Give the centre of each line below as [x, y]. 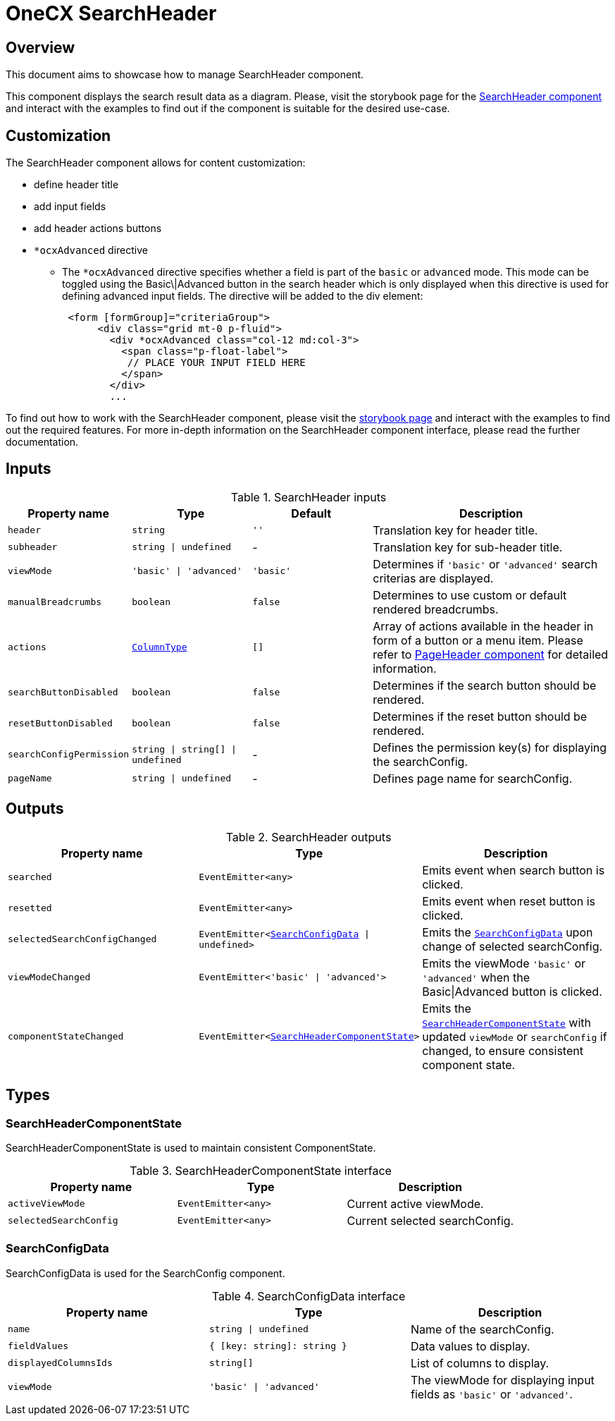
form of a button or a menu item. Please [478, 640]
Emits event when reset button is [509, 901]
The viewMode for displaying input [502, 1380]
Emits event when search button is [514, 870]
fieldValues [38, 1346]
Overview [41, 47]
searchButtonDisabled [63, 693]
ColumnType [160, 647]
